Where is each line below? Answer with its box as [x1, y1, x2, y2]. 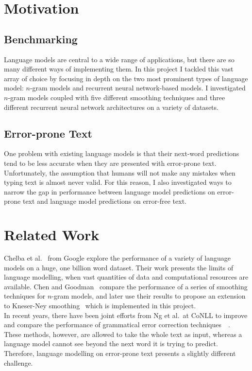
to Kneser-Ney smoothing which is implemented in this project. [4, 300, 196, 310]
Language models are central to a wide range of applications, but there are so [4, 54, 235, 64]
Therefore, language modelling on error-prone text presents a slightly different [4, 348, 236, 358]
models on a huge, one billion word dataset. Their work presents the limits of [4, 262, 234, 272]
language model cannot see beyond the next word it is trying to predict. [4, 338, 218, 349]
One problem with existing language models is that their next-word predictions [4, 148, 239, 159]
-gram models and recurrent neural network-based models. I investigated [30, 83, 246, 93]
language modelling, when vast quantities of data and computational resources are [4, 272, 249, 282]
